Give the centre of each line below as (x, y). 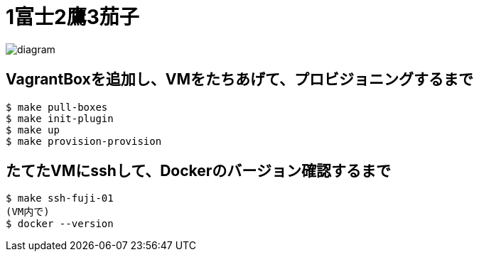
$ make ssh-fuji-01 (60, 198)
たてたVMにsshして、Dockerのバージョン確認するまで (198, 171)
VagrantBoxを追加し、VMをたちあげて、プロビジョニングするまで (239, 80)
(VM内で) (28, 212)
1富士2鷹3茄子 (72, 17)
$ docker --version (60, 224)
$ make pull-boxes (57, 107)
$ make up (33, 130)
